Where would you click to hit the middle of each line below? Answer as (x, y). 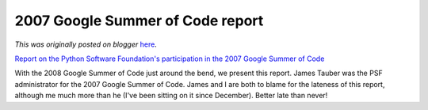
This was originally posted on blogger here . (86, 44)
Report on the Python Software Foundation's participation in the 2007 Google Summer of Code (170, 59)
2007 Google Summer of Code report (139, 21)
